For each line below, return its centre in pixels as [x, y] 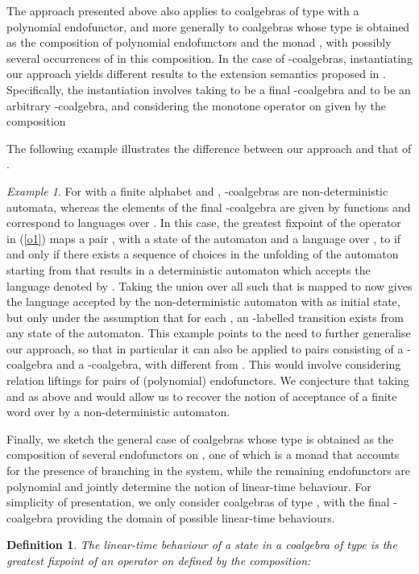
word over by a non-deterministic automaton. [118, 412]
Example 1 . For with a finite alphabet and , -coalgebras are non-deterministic [197, 190]
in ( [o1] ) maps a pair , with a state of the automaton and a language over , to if [204, 238]
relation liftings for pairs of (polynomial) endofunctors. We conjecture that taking [208, 380]
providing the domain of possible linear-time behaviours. [196, 517]
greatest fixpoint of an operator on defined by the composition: [159, 560]
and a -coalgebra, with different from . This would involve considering [229, 364]
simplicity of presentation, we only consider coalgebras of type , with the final [198, 502]
